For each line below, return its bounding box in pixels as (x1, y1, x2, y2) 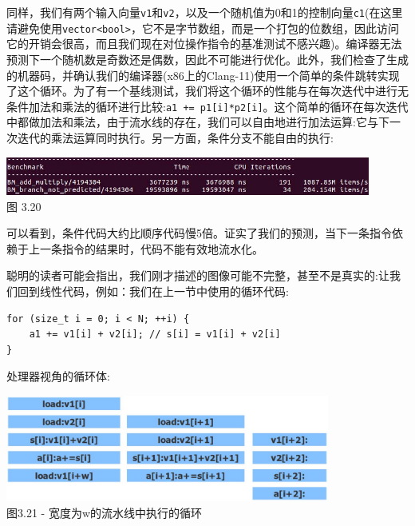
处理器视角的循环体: (6, 368, 110, 385)
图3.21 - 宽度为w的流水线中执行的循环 (6, 504, 202, 520)
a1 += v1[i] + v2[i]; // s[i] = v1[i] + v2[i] (29, 329, 281, 341)
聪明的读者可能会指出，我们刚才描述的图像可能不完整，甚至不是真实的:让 (6, 267, 389, 284)
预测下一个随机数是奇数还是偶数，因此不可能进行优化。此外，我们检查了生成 (6, 50, 409, 67)
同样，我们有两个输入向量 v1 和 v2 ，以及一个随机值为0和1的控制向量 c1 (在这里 (6, 4, 403, 20)
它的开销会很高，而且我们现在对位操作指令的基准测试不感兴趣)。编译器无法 (6, 35, 402, 52)
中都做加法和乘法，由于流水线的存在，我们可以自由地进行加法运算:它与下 (6, 114, 389, 130)
